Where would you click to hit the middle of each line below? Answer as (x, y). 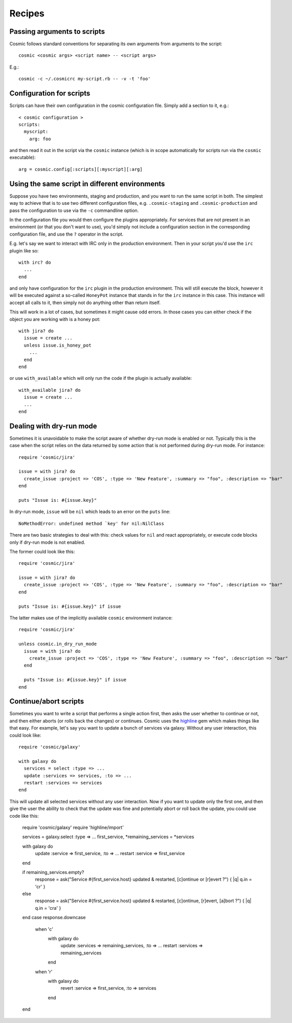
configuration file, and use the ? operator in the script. (66, 234)
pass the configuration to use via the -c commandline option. (74, 210)
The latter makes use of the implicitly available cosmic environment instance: (91, 618)
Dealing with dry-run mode (53, 426)
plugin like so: (24, 250)
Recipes (27, 13)
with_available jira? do (50, 390)
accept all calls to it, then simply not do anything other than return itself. (85, 303)
